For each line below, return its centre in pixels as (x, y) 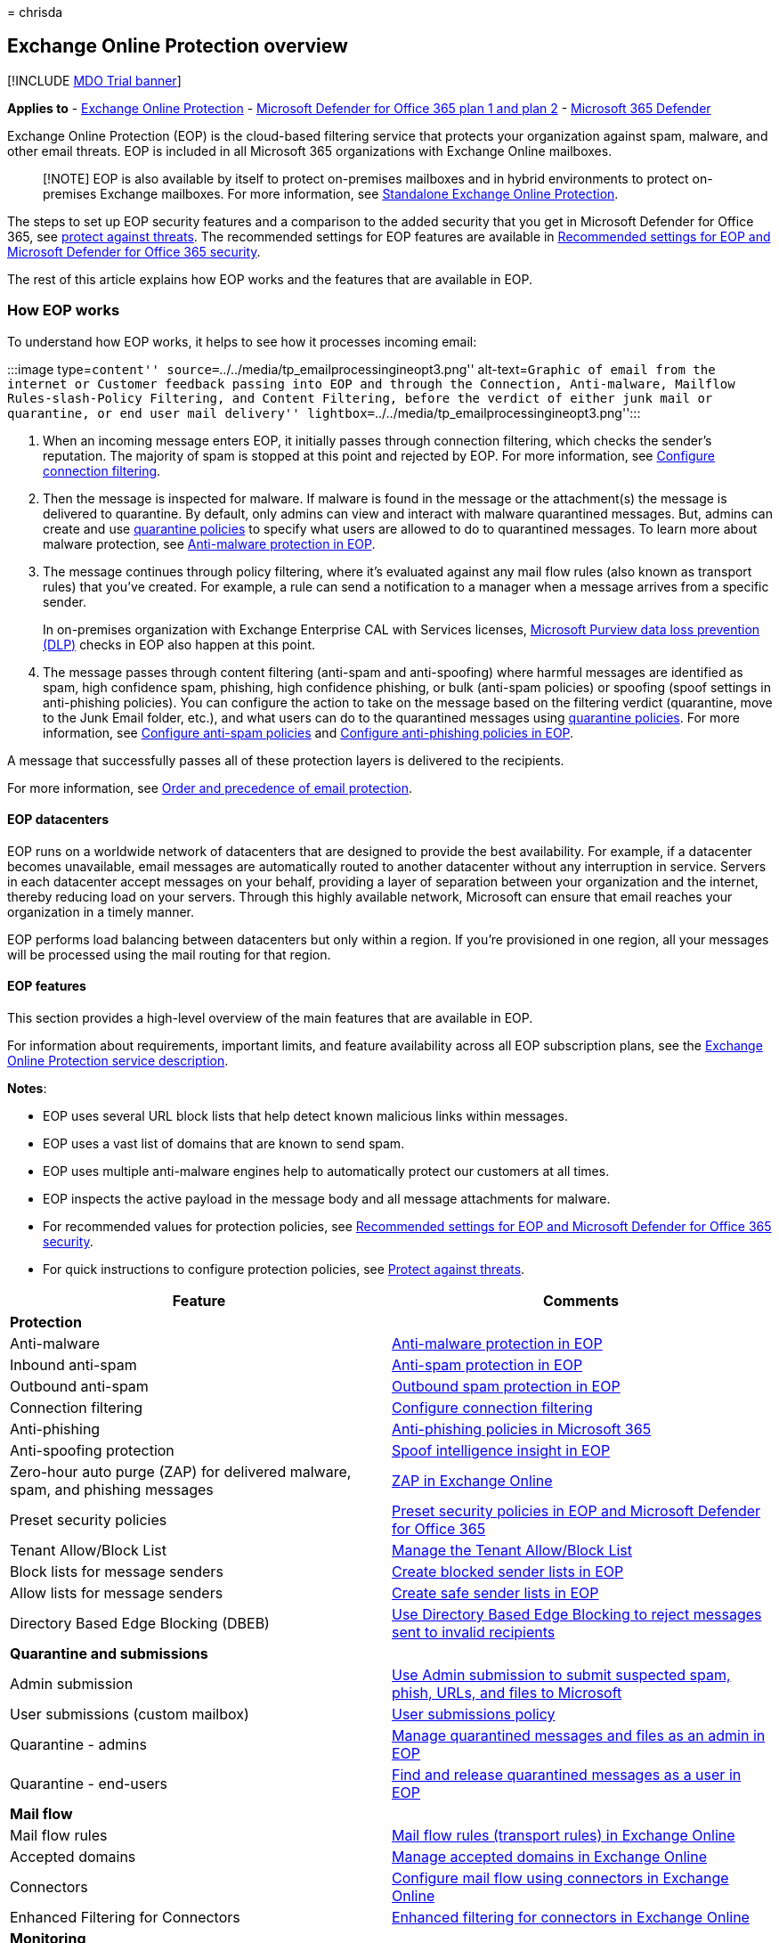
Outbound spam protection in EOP (506, 1387)
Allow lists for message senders (117, 1593)
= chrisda (35, 12)
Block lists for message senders (117, 1572)
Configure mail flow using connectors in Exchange (560, 1878)
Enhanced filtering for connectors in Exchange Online (571, 1918)
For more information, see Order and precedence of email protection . (210, 788)
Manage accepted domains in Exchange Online (549, 1857)
